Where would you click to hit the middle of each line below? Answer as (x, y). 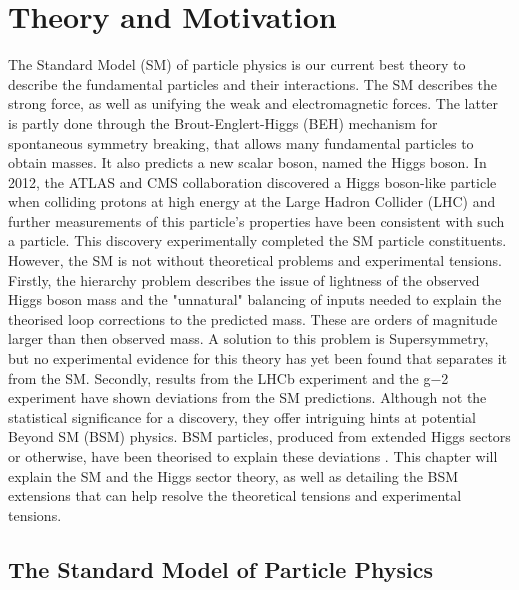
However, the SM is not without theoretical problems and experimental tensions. (255, 260)
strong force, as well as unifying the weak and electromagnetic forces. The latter (253, 103)
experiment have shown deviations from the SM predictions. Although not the (247, 397)
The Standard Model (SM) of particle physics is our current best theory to (237, 64)
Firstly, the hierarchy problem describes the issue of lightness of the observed (244, 279)
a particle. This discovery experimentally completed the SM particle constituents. (257, 240)
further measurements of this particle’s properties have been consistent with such (256, 220)
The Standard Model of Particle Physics (220, 568)
